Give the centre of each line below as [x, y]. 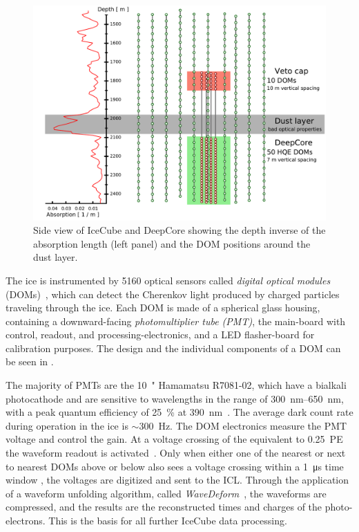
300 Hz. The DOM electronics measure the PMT [243, 425]
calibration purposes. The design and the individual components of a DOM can [173, 348]
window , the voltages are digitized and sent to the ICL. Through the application [177, 480]
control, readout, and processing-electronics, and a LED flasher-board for [160, 334]
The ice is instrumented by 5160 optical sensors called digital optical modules [168, 280]
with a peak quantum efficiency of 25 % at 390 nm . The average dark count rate [179, 412]
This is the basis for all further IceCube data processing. [168, 521]
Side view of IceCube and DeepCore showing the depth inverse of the [179, 230]
